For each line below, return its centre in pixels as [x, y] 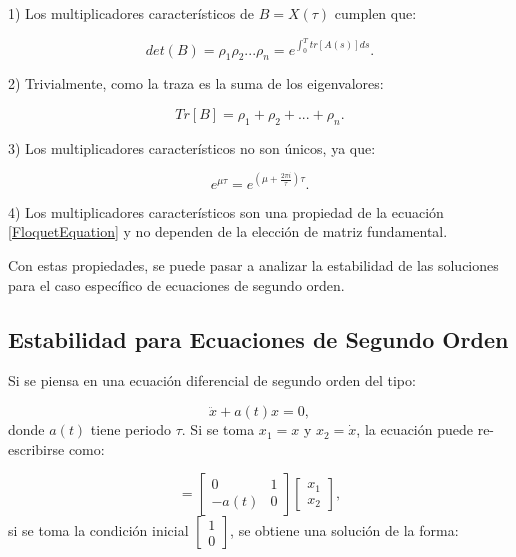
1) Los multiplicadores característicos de [131, 13]
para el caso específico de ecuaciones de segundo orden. [176, 284]
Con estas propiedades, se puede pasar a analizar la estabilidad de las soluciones [253, 265]
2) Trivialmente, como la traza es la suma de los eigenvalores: [196, 83]
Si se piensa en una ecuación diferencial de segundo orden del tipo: [212, 380]
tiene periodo [130, 429]
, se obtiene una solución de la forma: [344, 530]
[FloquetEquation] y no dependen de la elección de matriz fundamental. [228, 231]
